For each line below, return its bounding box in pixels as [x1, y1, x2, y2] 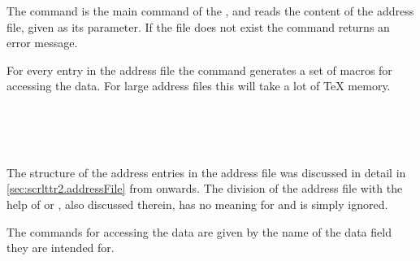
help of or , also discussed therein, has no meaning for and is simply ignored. [6, 195, 388, 212]
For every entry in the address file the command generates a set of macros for [6, 61, 392, 78]
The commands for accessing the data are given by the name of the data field [6, 223, 392, 240]
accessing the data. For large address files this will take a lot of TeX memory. [6, 77, 391, 94]
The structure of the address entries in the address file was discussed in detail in [6, 163, 406, 181]
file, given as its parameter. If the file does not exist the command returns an [6, 18, 390, 35]
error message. [6, 34, 78, 51]
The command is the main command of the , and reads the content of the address [6, 2, 414, 19]
